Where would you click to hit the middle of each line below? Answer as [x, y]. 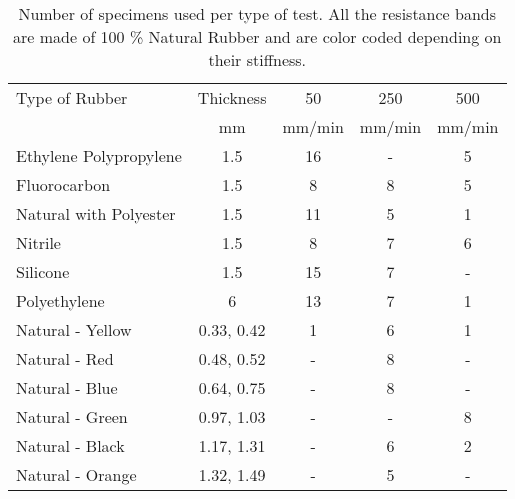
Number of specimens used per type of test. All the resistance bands [257, 13]
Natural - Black [70, 445]
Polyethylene [60, 300]
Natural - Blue [67, 387]
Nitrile [38, 242]
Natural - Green [72, 416]
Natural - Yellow [74, 329]
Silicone [43, 271]
